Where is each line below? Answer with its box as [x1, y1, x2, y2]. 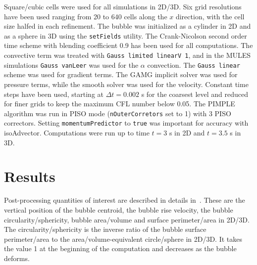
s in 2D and [169, 128, 205, 138]
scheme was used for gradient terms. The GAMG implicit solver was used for [4, 69, 238, 80]
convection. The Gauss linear [147, 59, 240, 70]
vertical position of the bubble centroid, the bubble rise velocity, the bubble [4, 204, 233, 215]
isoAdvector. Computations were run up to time [4, 128, 150, 138]
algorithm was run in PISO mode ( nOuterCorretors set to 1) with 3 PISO [4, 108, 231, 118]
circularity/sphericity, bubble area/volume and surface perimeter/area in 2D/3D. [4, 214, 250, 224]
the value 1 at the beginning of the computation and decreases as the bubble [4, 243, 237, 254]
